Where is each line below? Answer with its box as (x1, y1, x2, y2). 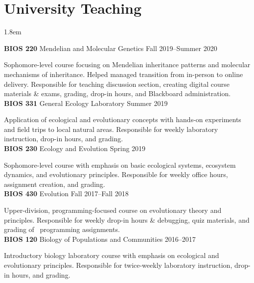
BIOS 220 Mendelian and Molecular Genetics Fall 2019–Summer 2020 (4, 43, 217, 53)
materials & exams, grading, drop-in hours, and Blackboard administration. (4, 88, 231, 99)
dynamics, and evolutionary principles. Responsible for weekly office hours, (4, 169, 228, 180)
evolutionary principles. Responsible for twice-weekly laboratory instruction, (4, 260, 232, 270)
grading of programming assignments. (4, 224, 120, 234)
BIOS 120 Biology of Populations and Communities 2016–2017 (4, 233, 196, 244)
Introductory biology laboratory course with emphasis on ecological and (4, 250, 219, 260)
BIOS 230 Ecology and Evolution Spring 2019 (4, 143, 146, 154)
